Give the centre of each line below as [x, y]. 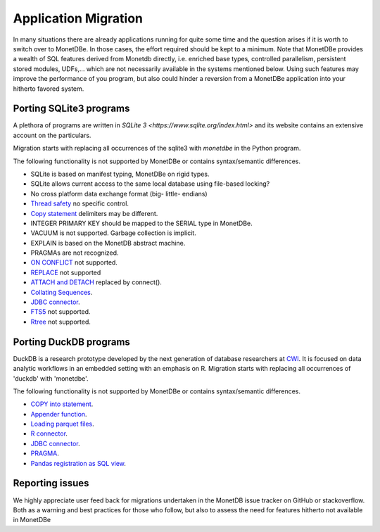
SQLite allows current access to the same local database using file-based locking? [150, 184]
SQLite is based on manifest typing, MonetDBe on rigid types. [120, 174]
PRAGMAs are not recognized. [75, 253]
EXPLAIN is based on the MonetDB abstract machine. [108, 243]
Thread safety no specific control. [80, 203]
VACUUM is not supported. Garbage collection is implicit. [113, 233]
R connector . [49, 433]
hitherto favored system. [49, 89]
